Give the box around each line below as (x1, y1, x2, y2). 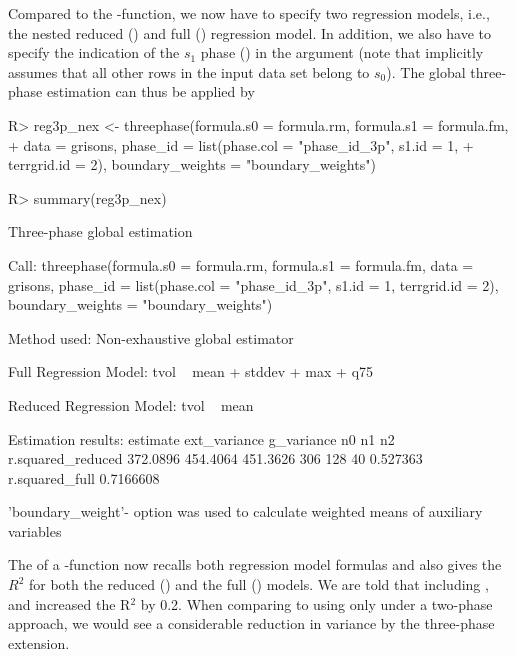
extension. (8, 632, 70, 653)
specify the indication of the (8, 42, 180, 63)
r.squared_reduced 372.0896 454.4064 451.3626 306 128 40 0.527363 (8, 448, 423, 469)
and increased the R (8, 593, 131, 614)
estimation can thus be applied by (46, 81, 255, 102)
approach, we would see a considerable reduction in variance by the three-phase (8, 613, 495, 634)
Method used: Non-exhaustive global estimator (8, 327, 294, 348)
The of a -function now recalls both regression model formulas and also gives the (8, 554, 502, 575)
